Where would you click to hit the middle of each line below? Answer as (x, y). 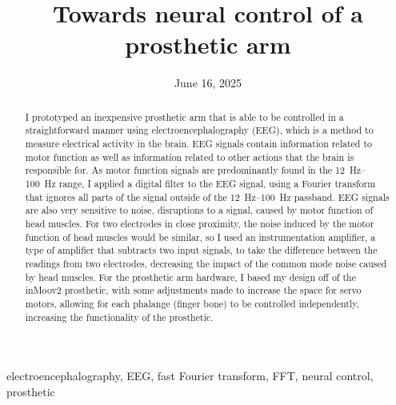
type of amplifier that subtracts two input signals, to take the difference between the (201, 250)
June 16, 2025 (208, 83)
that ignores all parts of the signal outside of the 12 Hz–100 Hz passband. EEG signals (207, 196)
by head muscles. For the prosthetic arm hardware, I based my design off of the (190, 277)
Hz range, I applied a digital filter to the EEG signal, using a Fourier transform (210, 183)
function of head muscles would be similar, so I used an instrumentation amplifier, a (200, 237)
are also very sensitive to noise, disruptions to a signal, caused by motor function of (199, 210)
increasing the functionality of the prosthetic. (119, 317)
